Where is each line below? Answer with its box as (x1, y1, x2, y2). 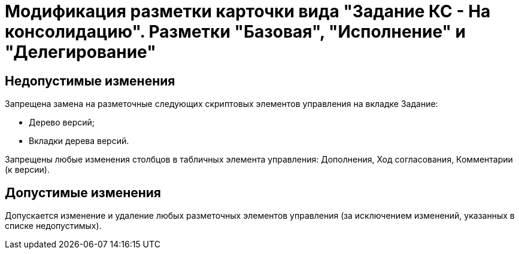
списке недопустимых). (5, 221, 102, 231)
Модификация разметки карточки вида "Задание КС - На (5, 1, 491, 22)
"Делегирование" (5, 42, 156, 62)
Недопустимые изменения (5, 73, 175, 88)
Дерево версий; (29, 117, 95, 128)
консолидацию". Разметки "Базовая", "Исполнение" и (5, 22, 466, 42)
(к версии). (5, 164, 50, 175)
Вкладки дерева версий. (29, 136, 129, 146)
